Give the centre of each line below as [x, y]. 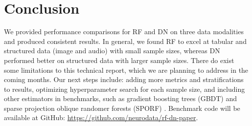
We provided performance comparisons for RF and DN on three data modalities [124, 31]
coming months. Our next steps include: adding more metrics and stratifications [124, 79]
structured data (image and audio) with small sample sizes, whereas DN [112, 51]
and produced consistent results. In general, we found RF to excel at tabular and [125, 41]
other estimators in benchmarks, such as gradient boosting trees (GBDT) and [121, 98]
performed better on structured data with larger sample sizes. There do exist [119, 60]
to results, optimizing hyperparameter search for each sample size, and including [125, 89]
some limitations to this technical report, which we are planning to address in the [126, 70]
